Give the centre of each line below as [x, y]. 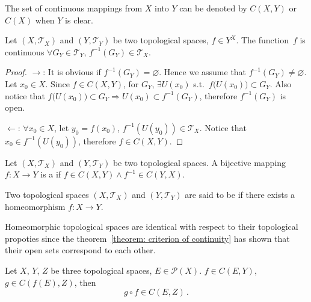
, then [85, 282]
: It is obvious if [72, 72]
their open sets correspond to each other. [80, 250]
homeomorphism [35, 206]
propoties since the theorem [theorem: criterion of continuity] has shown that [147, 238]
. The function [262, 40]
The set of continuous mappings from [74, 8]
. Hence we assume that [203, 72]
